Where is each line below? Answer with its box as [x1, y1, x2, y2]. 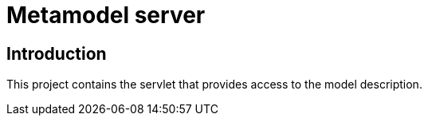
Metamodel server [6, 2, 206, 29]
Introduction [6, 43, 107, 64]
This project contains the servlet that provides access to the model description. [6, 77, 422, 92]
